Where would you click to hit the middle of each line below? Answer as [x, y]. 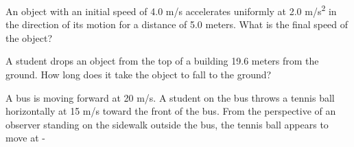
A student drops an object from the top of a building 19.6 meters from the [162, 61]
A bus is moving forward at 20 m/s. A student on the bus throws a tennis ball [170, 97]
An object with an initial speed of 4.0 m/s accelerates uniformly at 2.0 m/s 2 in [171, 10]
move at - [25, 138]
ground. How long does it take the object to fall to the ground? [139, 75]
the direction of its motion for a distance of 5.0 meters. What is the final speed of [177, 24]
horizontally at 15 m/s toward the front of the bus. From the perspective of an [171, 111]
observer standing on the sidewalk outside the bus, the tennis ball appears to [167, 124]
